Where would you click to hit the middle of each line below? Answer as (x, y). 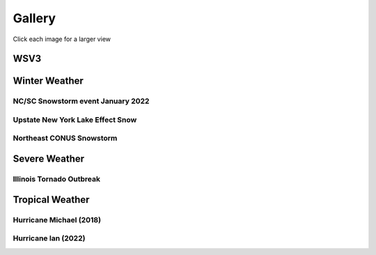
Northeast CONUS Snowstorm (65, 138)
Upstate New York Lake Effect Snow (75, 120)
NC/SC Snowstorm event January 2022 (81, 101)
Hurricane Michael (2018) (57, 219)
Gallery (34, 18)
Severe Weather (49, 159)
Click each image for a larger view (62, 39)
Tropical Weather (51, 200)
